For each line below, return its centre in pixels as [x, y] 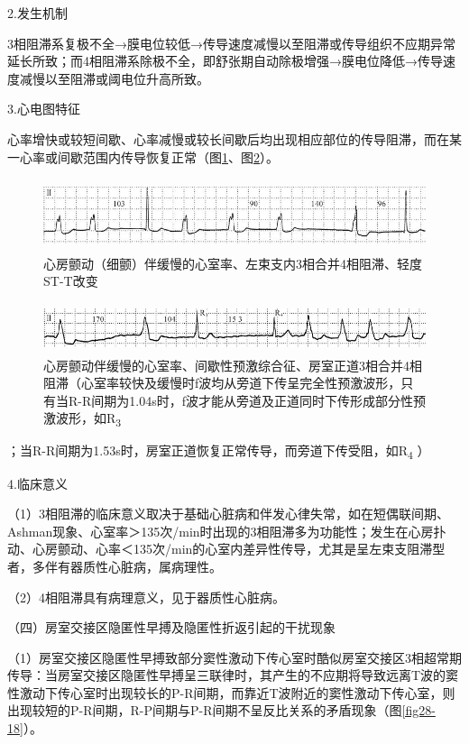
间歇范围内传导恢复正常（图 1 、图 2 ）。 [168, 156]
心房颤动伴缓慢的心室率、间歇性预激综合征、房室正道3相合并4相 [233, 365]
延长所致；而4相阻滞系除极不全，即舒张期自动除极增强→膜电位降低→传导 [225, 61]
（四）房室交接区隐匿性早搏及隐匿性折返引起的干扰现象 [171, 627]
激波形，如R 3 [83, 419]
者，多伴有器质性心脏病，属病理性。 [115, 566]
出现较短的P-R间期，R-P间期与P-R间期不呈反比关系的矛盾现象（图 [205, 710]
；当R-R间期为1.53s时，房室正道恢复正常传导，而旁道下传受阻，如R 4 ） [219, 452]
